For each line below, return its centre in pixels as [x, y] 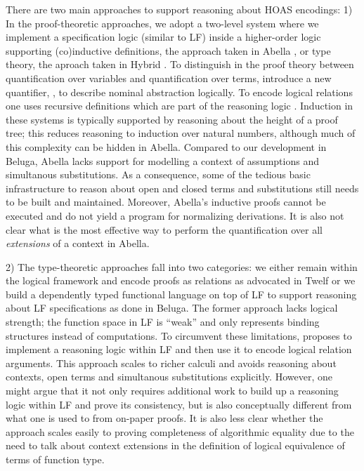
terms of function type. [55, 459]
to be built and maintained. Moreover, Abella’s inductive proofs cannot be [166, 202]
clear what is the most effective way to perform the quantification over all [164, 229]
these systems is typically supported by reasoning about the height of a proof [172, 119]
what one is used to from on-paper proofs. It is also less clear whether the [164, 418]
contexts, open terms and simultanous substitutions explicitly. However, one [169, 377]
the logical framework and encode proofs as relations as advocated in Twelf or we [181, 280]
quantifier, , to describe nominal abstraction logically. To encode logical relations [179, 92]
